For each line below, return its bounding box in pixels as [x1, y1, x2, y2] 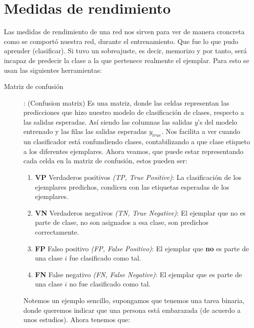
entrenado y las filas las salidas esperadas [23, 126, 147, 136]
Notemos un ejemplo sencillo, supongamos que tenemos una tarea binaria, [23, 295, 245, 305]
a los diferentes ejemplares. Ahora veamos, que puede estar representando [23, 146, 244, 156]
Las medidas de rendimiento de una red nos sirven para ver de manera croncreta [4, 26, 245, 37]
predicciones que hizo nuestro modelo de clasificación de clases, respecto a [23, 107, 244, 117]
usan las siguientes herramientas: [4, 65, 102, 75]
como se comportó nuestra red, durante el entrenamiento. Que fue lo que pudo [4, 36, 238, 46]
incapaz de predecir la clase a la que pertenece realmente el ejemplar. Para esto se [4, 55, 249, 65]
